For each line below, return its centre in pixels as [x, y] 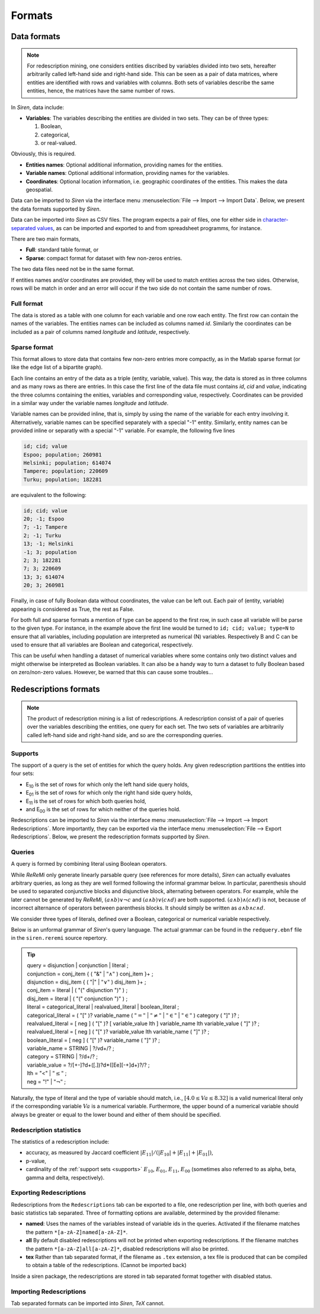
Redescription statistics [46, 1130]
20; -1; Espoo [44, 519]
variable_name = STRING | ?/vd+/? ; [71, 1048]
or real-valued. [59, 143]
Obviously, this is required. [44, 154]
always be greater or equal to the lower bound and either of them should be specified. [116, 1114]
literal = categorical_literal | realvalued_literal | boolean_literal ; [103, 1007]
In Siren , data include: [38, 107]
